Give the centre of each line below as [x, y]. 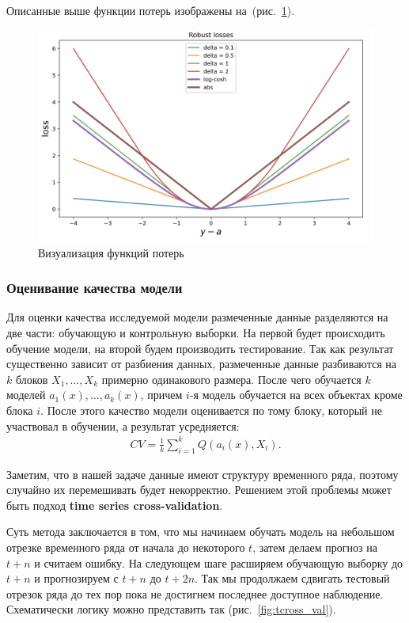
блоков [32, 379]
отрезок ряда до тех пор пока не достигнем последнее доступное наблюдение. [195, 593]
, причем [161, 395]
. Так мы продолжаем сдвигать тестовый [292, 578]
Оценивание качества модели [95, 288]
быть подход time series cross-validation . [115, 505]
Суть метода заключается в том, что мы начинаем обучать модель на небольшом [201, 532]
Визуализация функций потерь [111, 252]
